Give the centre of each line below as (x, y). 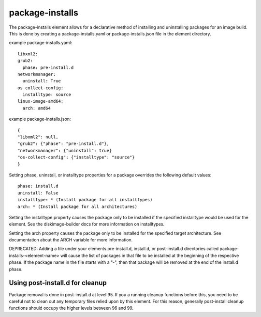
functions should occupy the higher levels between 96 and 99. (71, 308)
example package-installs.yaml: (41, 43)
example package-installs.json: (40, 119)
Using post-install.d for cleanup (58, 283)
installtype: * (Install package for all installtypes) (85, 200)
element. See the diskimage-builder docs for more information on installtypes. (87, 224)
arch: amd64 (36, 108)
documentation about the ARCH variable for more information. (71, 240)
